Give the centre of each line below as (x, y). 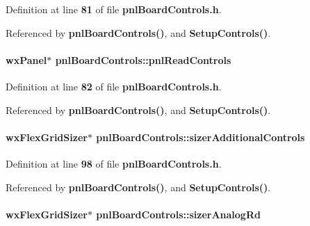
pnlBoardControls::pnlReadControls (143, 59)
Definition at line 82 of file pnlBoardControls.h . (114, 86)
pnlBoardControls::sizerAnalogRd (178, 214)
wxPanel (26, 59)
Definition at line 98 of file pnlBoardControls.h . (114, 163)
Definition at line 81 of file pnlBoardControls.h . (114, 9)
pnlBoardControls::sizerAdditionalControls (201, 137)
